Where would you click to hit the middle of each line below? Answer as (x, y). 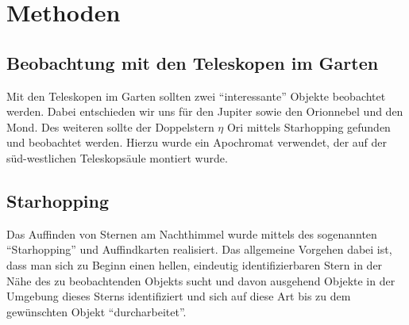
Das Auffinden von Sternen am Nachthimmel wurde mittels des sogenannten (192, 233)
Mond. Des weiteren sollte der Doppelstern (110, 126)
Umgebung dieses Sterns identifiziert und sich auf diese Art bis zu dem (179, 296)
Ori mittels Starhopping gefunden (309, 126)
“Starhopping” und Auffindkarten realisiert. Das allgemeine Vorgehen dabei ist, (199, 249)
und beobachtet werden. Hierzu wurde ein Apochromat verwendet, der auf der (197, 142)
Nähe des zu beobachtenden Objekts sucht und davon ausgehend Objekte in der (201, 280)
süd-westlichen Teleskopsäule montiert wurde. (117, 157)
